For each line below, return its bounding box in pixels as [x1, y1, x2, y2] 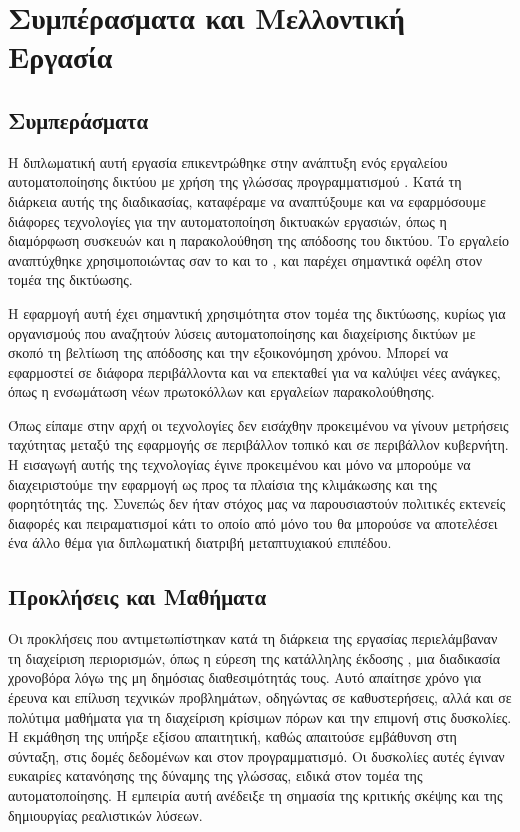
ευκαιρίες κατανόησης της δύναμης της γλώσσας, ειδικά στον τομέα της [8, 765, 423, 786]
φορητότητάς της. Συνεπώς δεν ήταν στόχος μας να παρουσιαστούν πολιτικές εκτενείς [8, 493, 506, 514]
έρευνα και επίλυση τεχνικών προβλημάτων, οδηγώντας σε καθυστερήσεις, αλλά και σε [8, 687, 512, 708]
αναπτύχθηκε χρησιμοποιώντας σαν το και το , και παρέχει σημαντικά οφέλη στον [8, 249, 483, 270]
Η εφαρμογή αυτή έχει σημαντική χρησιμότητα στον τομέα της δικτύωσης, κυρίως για [8, 302, 506, 323]
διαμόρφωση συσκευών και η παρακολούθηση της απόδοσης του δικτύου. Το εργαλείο [8, 230, 510, 251]
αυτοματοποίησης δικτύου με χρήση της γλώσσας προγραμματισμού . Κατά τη [8, 171, 462, 192]
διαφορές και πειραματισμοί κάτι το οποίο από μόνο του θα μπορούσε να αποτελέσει [8, 512, 498, 533]
